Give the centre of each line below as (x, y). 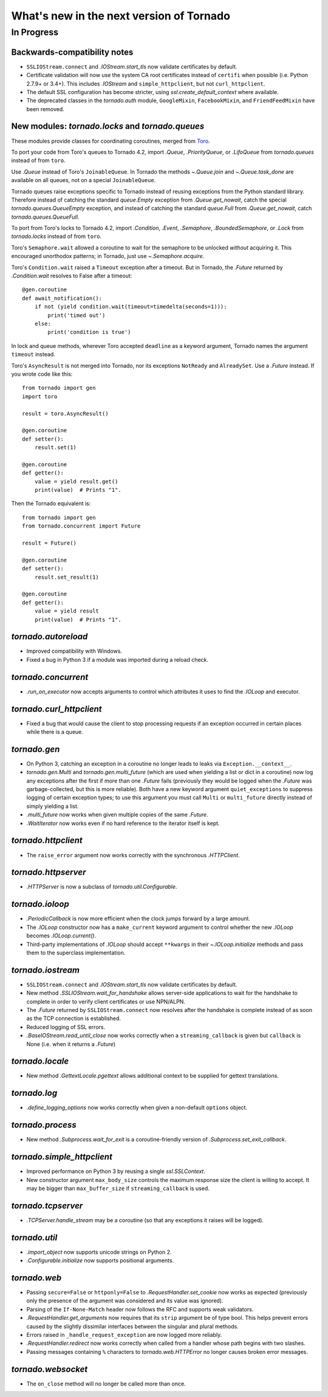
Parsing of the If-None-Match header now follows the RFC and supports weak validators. (140, 1309)
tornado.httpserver (49, 872)
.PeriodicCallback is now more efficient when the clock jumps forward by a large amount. (138, 919)
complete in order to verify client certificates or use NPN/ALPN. (106, 1001)
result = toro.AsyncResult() (65, 413)
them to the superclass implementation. (76, 953)
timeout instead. (33, 355)
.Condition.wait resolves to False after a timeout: (72, 276)
